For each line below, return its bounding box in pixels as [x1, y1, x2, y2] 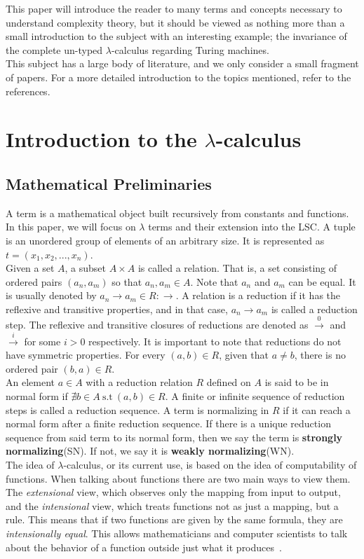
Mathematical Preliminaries [6, 172, 212, 194]
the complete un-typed [6, 42, 103, 57]
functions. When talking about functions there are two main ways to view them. [6, 471, 351, 485]
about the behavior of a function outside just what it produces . [6, 539, 282, 554]
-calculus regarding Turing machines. [111, 42, 269, 57]
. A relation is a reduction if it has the [175, 288, 341, 303]
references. [6, 83, 50, 98]
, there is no [294, 347, 346, 362]
